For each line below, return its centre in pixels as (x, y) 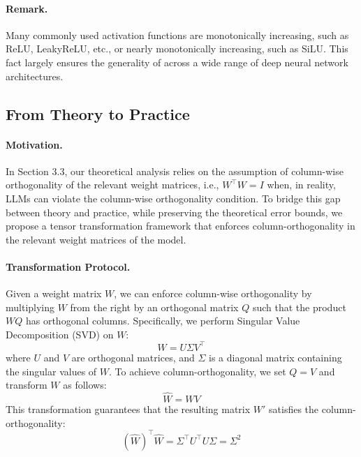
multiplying (30, 307)
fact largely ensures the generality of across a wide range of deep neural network (177, 62)
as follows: (85, 385)
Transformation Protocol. (68, 266)
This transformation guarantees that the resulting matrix (128, 409)
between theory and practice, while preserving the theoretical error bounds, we (174, 212)
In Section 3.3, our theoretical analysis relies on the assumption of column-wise (175, 171)
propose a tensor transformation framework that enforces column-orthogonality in (180, 226)
